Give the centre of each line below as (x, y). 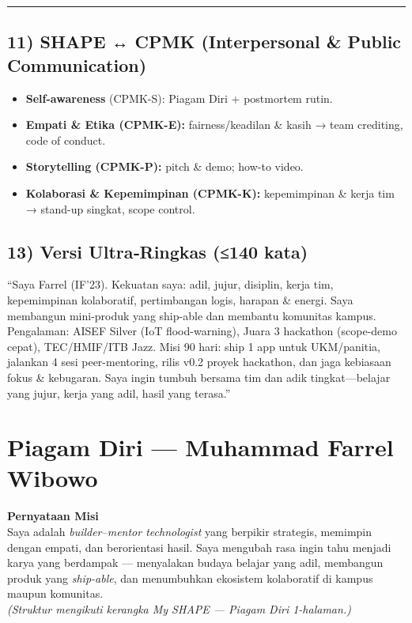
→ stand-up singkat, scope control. (110, 208)
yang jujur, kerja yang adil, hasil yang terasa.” (119, 393)
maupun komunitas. (55, 593)
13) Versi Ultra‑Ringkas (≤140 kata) (158, 251)
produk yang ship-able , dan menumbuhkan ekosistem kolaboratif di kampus (190, 578)
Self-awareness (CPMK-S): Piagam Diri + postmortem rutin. (179, 98)
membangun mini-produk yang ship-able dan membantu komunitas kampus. (192, 315)
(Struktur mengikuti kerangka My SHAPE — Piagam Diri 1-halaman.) (179, 608)
